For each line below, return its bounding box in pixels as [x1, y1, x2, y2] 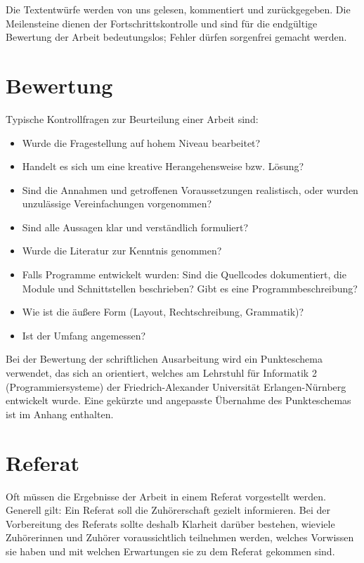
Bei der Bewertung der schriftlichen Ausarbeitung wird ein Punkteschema [6, 351, 323, 366]
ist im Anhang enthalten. [6, 406, 114, 421]
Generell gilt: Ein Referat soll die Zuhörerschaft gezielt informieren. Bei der [6, 503, 330, 517]
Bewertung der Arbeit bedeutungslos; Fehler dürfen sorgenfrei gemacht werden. [6, 30, 347, 44]
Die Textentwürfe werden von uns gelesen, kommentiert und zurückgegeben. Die [6, 2, 351, 16]
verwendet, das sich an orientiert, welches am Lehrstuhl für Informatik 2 [6, 365, 317, 380]
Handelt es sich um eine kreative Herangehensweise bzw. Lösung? [22, 159, 304, 174]
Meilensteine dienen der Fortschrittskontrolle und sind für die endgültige [6, 15, 318, 30]
